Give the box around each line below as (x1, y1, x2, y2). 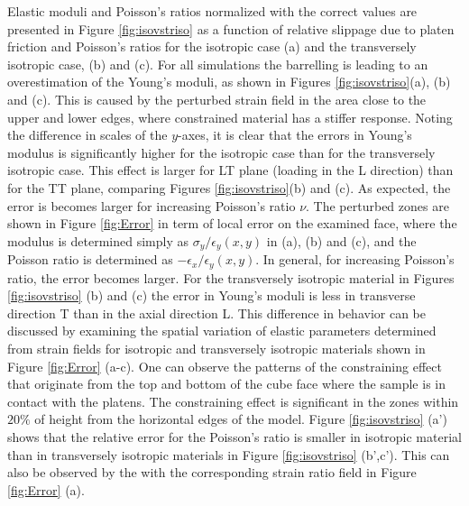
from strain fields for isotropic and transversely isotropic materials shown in (7, 339, 426, 357)
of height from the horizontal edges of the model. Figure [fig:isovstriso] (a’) (34, 409, 447, 428)
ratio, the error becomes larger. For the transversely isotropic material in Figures (7, 268, 455, 287)
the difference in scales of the (7, 125, 168, 144)
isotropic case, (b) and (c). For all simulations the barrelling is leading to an (7, 54, 428, 73)
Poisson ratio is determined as (7, 250, 173, 269)
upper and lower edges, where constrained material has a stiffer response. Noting (7, 107, 453, 126)
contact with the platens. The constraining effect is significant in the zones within (7, 391, 459, 410)
